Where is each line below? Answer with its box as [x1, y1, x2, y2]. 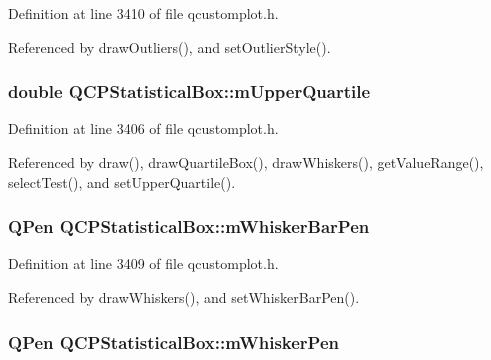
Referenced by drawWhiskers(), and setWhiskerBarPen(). [8, 287, 360, 307]
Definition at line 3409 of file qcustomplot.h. [8, 253, 279, 274]
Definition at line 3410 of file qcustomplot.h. [8, 3, 279, 23]
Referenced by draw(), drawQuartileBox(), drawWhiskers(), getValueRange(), [8, 152, 484, 172]
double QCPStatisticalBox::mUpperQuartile [8, 79, 371, 104]
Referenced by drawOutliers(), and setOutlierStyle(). [8, 36, 331, 57]
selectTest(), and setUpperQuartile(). [8, 171, 236, 192]
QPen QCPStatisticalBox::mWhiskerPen [8, 329, 339, 354]
